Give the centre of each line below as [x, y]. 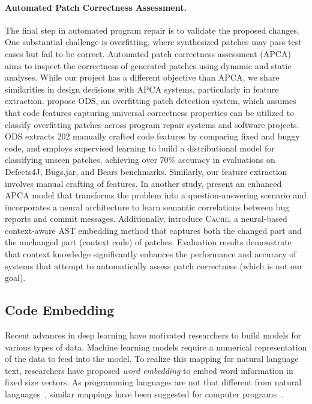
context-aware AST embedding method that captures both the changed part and [153, 230]
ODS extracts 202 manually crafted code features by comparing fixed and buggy [152, 136]
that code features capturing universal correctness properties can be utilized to [150, 112]
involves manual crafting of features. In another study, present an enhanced [143, 183]
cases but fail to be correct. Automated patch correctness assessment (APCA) [148, 53]
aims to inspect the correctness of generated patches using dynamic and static [148, 65]
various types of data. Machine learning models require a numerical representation [156, 347]
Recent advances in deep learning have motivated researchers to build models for [153, 335]
